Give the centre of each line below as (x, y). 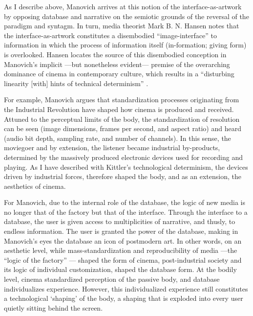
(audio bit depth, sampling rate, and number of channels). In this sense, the (117, 138)
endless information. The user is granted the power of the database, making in (121, 231)
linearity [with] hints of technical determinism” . (76, 83)
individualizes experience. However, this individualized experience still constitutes (126, 288)
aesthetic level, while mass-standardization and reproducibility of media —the (121, 250)
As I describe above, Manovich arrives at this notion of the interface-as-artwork (123, 6)
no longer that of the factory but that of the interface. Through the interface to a (126, 212)
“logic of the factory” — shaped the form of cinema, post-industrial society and (123, 260)
